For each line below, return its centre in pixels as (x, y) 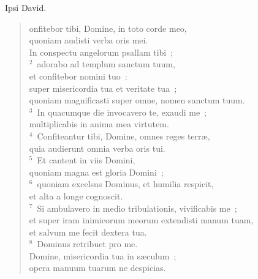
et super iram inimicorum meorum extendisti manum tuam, (141, 220)
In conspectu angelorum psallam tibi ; (101, 52)
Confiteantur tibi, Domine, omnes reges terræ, (123, 136)
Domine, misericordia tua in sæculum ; (103, 255)
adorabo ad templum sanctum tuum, (106, 64)
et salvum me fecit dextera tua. (88, 232)
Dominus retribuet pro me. (87, 244)
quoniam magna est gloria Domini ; (96, 172)
